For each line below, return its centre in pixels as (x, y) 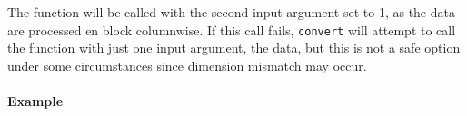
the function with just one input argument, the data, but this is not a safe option (234, 48)
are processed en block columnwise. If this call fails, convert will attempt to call (232, 29)
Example (35, 101)
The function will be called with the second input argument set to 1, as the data (231, 12)
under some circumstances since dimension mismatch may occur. (187, 65)
